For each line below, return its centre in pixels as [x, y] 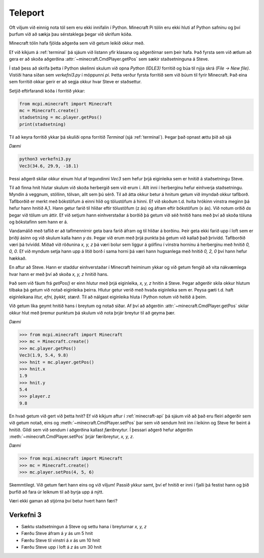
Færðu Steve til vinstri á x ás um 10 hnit [61, 540]
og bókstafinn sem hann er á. [39, 222]
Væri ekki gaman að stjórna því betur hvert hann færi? [63, 501]
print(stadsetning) [43, 124]
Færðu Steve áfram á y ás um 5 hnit [57, 534]
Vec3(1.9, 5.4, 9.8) [44, 355]
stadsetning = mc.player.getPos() [61, 117]
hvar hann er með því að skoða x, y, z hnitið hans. [59, 274]
